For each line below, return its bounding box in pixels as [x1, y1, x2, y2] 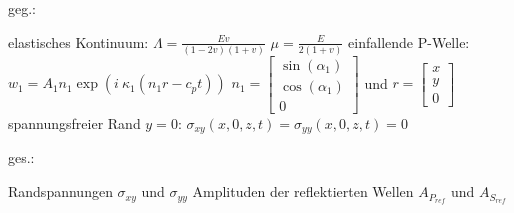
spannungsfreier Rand [8, 113, 141, 133]
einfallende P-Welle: [348, 31, 470, 52]
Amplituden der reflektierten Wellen [192, 181, 414, 202]
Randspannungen [8, 181, 113, 202]
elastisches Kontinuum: [8, 31, 149, 52]
